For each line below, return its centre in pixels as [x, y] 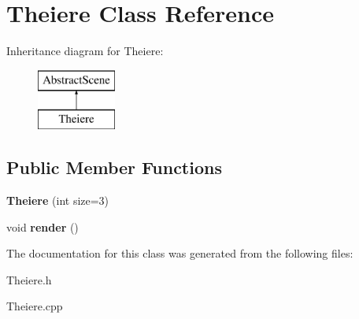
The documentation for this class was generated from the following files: [180, 253]
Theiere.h [29, 279]
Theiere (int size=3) [58, 200]
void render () [43, 226]
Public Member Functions [114, 167]
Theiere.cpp [35, 306]
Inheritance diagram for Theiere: [85, 51]
